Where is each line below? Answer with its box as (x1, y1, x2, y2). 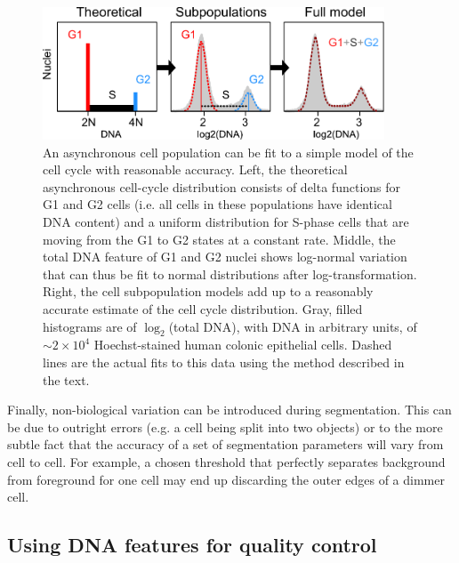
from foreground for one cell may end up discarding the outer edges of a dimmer (7, 470, 445, 488)
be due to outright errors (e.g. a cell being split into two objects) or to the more (7, 417, 443, 436)
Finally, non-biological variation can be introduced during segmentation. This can (7, 400, 452, 419)
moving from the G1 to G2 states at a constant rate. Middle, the (43, 229, 396, 248)
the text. (43, 370, 90, 389)
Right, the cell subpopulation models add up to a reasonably (43, 282, 374, 301)
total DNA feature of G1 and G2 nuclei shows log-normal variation (43, 247, 407, 266)
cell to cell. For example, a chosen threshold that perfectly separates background (7, 452, 446, 471)
